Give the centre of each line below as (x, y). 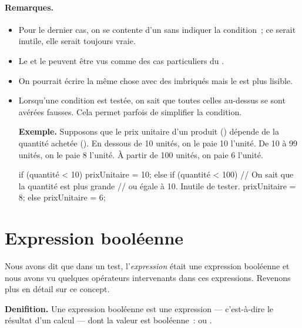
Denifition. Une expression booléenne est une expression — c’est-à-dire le (139, 308)
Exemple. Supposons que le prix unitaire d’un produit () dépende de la (149, 131)
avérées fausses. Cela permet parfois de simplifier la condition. (130, 111)
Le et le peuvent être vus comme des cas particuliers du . (121, 60)
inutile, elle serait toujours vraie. (77, 41)
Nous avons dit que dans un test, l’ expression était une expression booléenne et (147, 266)
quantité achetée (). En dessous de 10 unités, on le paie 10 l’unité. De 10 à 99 (158, 143)
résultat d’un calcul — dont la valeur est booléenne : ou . (108, 320)
